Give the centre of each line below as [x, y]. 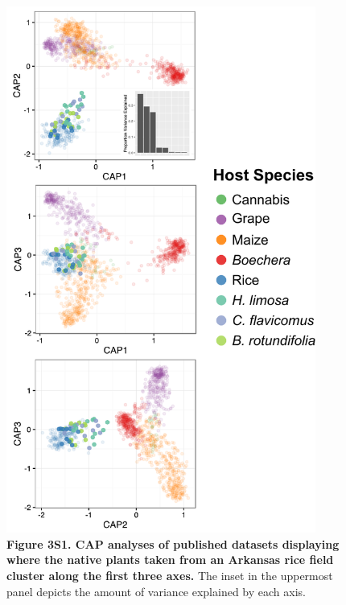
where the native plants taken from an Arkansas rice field [170, 560]
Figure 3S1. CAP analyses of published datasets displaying [173, 543]
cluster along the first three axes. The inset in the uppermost [170, 576]
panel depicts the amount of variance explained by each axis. [156, 591]
